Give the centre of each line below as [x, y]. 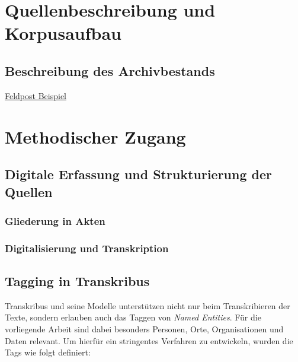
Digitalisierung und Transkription [87, 248]
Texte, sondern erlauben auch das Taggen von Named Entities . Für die [133, 317]
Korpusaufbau [63, 33]
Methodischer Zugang [95, 136]
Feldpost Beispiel [36, 95]
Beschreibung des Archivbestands [110, 70]
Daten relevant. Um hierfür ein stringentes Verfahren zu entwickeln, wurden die [149, 340]
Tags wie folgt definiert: [48, 352]
